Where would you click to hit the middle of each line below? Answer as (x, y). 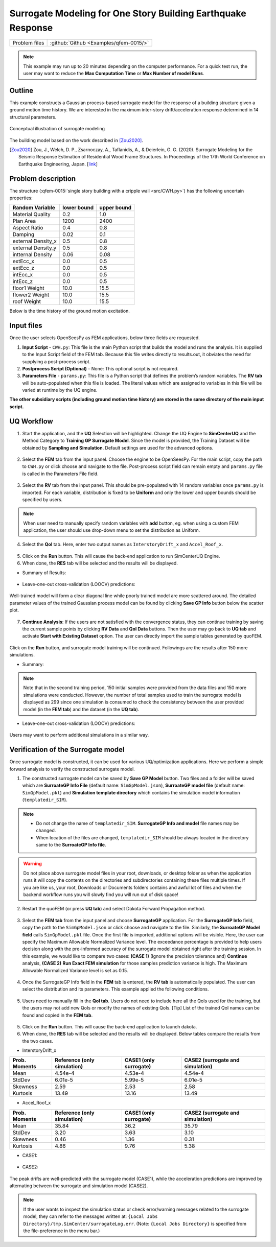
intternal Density (32, 254)
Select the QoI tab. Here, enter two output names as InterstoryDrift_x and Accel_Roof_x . (123, 545)
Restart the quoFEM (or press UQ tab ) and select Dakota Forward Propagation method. (114, 909)
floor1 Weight (28, 288)
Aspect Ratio (28, 228)
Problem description (43, 179)
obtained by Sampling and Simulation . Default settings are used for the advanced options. (118, 448)
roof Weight (27, 301)
